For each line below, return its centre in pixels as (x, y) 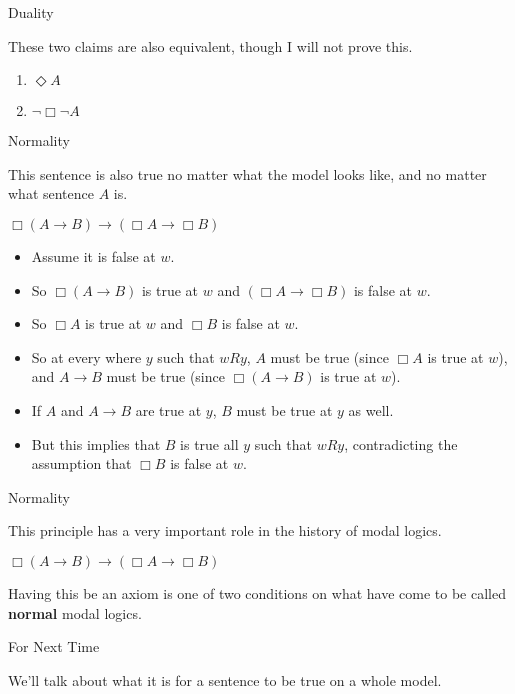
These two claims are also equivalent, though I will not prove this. (210, 45)
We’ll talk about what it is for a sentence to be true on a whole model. (225, 679)
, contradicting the (401, 443)
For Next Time (54, 646)
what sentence (51, 193)
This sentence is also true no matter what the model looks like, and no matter (247, 173)
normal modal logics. (75, 612)
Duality (31, 12)
